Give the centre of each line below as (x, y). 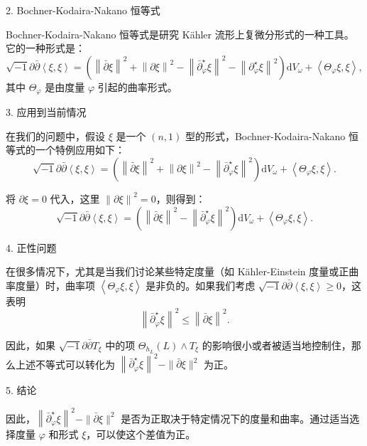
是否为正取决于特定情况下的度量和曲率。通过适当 (235, 418)
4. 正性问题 (31, 247)
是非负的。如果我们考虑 (201, 285)
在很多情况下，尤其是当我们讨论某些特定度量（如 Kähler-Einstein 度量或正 (177, 271)
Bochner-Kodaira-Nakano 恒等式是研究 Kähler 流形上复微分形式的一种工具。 (180, 34)
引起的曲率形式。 (137, 86)
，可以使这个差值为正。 (141, 434)
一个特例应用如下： (80, 150)
